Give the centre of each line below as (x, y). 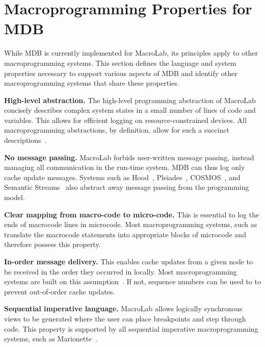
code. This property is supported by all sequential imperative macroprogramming (131, 328)
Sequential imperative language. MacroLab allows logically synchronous (123, 308)
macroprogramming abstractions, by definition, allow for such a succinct (117, 130)
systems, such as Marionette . (51, 339)
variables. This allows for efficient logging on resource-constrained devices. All (125, 120)
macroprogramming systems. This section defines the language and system (120, 63)
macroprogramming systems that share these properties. (92, 83)
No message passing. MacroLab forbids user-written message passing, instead (129, 157)
